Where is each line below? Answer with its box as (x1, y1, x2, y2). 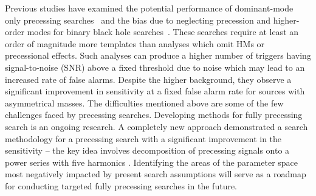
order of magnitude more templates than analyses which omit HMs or (5, 37, 265, 50)
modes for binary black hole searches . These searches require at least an (27, 25, 299, 38)
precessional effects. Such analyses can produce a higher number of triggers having (5, 49, 311, 62)
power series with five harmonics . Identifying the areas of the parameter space (5, 155, 298, 168)
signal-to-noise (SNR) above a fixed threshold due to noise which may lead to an (5, 60, 305, 73)
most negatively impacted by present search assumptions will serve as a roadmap (5, 168, 306, 180)
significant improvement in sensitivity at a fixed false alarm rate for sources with (5, 85, 305, 97)
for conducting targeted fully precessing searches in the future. (5, 179, 238, 192)
